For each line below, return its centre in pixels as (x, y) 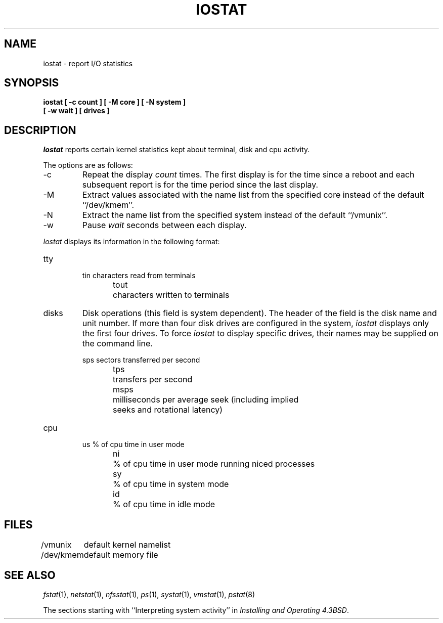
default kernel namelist (127, 545)
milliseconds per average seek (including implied (206, 400)
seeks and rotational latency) (168, 410)
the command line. (117, 344)
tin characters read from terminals (139, 276)
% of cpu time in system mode (171, 484)
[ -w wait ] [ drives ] (76, 111)
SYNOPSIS (32, 83)
